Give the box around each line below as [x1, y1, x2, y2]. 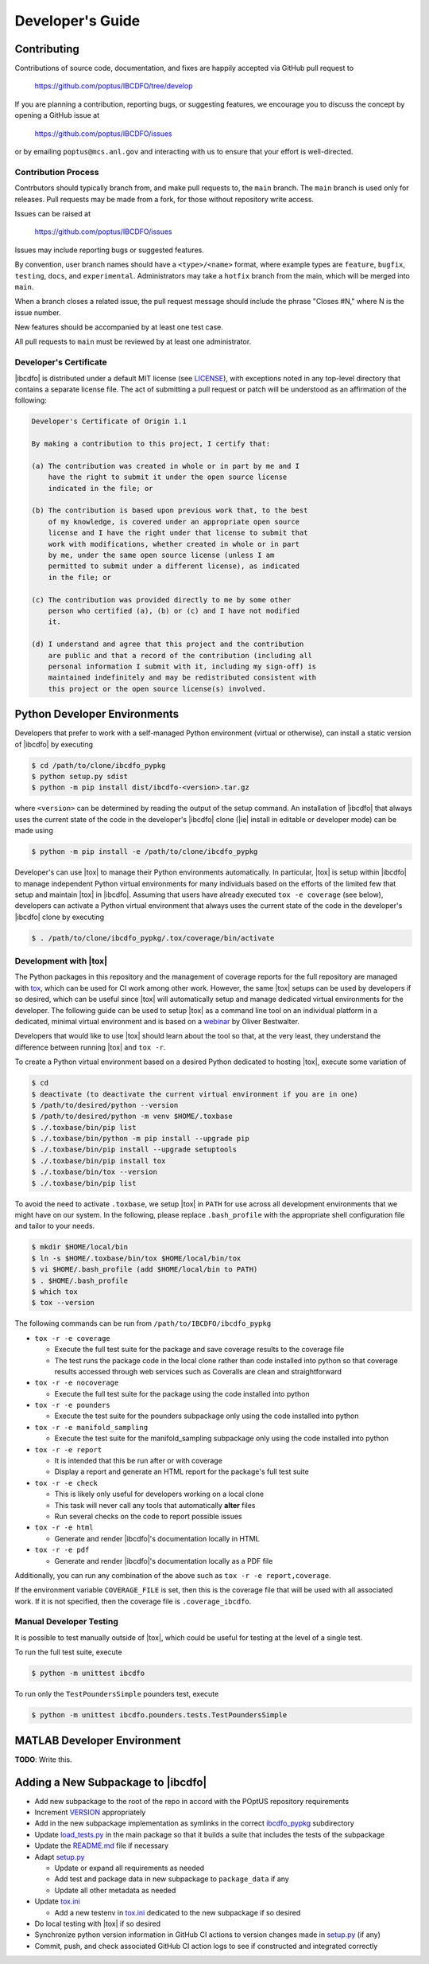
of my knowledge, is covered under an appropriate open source [48, 517, 300, 526]
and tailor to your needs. [14, 1222, 95, 1231]
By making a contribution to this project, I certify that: [31, 439, 271, 449]
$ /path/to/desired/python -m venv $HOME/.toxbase [31, 1112, 234, 1121]
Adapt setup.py [34, 1852, 85, 1861]
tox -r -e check [34, 1479, 99, 1487]
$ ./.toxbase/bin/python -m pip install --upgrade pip [31, 1134, 249, 1144]
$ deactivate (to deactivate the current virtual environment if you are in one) [31, 1089, 359, 1098]
